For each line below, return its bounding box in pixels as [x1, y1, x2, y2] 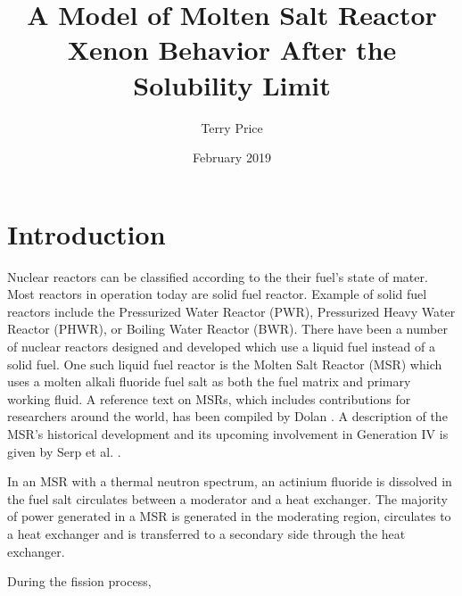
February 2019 [193, 148, 271, 167]
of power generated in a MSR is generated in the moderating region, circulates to [7, 507, 451, 526]
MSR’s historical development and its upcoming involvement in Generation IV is [7, 424, 449, 443]
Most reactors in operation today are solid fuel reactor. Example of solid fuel [7, 285, 427, 303]
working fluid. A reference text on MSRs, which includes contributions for [7, 389, 411, 408]
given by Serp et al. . [7, 442, 121, 460]
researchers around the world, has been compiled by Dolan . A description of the [7, 407, 448, 426]
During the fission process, [7, 572, 152, 591]
